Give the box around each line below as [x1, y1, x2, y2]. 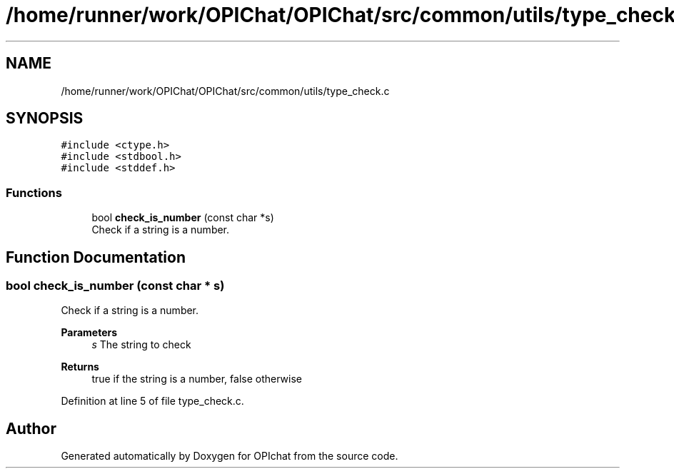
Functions [6, 185, 62, 200]
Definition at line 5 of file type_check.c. [61, 395, 244, 408]
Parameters [61, 326, 118, 339]
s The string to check [91, 338, 191, 351]
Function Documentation [6, 248, 186, 266]
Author [6, 419, 56, 438]
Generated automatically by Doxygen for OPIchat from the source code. [61, 450, 398, 463]
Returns [61, 360, 99, 373]
